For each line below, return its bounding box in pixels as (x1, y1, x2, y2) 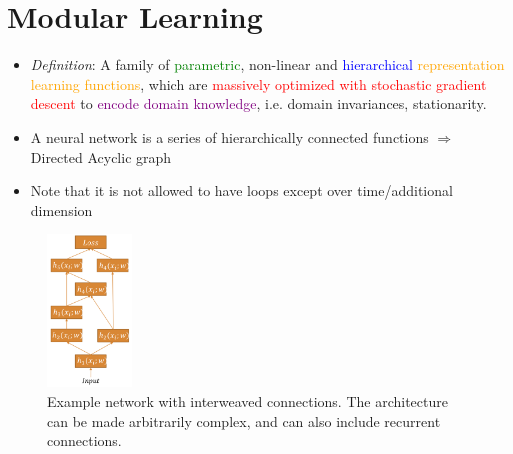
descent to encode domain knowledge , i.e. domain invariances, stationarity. (30, 93, 487, 114)
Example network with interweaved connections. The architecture (47, 391, 448, 412)
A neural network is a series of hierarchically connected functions (30, 126, 429, 147)
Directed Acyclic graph (30, 146, 172, 167)
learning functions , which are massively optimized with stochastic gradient (30, 73, 487, 94)
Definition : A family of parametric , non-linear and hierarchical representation (30, 54, 505, 75)
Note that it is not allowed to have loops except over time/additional (30, 180, 453, 201)
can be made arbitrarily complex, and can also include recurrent (47, 410, 441, 431)
